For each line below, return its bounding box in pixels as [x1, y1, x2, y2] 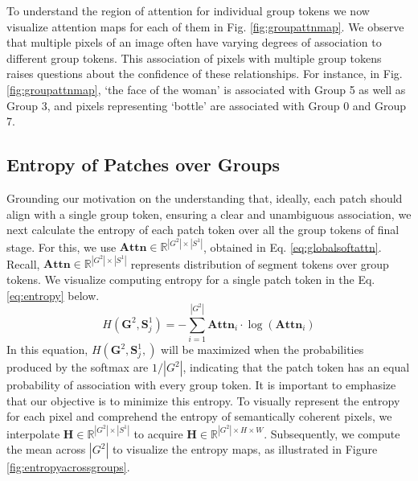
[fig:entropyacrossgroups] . [6, 458, 130, 475]
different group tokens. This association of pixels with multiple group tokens [6, 49, 382, 66]
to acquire [133, 425, 183, 442]
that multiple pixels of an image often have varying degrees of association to [6, 34, 382, 51]
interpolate [6, 425, 60, 442]
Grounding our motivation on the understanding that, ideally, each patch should [6, 189, 403, 206]
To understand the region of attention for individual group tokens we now [6, 2, 370, 18]
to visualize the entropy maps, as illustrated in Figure [112, 441, 378, 458]
